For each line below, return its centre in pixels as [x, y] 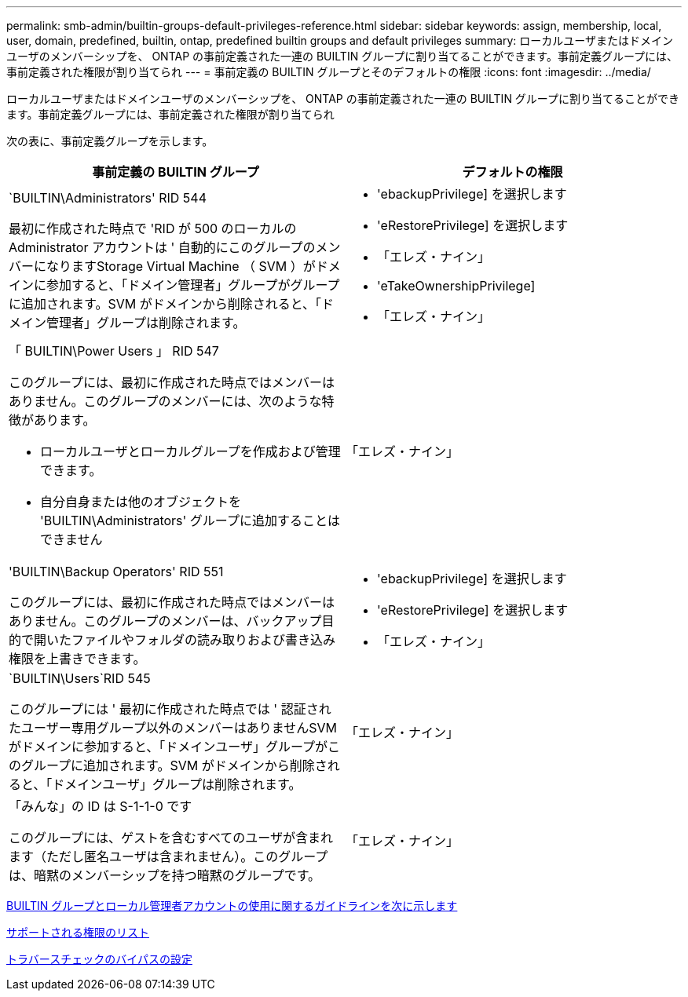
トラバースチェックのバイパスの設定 [99, 959]
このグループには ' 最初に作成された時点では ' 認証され [170, 709]
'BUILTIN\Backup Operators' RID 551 [116, 572]
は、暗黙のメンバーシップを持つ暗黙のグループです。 [165, 875]
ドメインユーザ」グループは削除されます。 [177, 784]
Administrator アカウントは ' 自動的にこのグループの [162, 247]
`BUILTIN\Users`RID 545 [80, 678]
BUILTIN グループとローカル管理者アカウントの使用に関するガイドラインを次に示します [232, 906]
